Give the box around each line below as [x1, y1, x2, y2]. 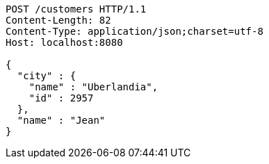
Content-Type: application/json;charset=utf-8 [6, 26, 263, 37]
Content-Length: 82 [6, 15, 111, 26]
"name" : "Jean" [17, 115, 106, 126]
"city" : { [17, 70, 76, 81]
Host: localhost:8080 [6, 37, 123, 48]
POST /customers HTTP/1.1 [6, 3, 147, 15]
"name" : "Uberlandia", [28, 81, 158, 92]
